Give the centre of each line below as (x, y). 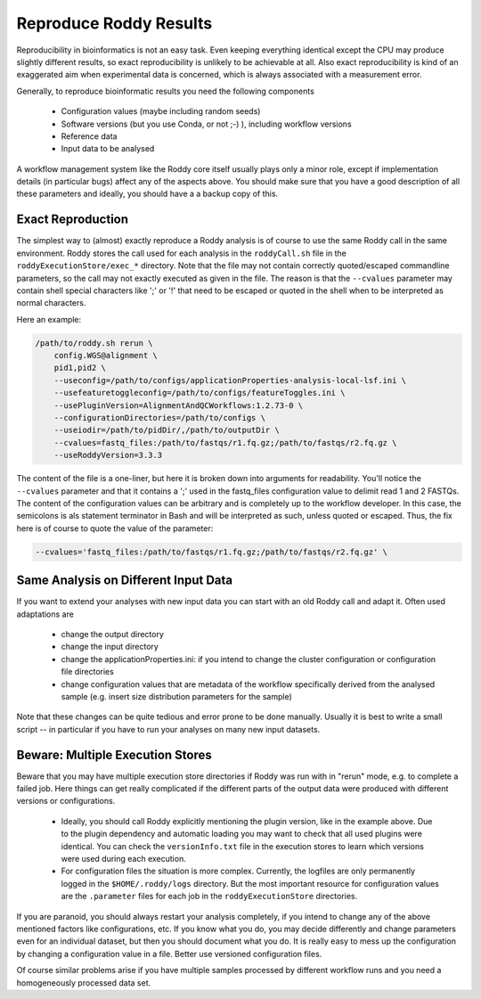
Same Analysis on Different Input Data (125, 581)
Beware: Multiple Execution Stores (114, 754)
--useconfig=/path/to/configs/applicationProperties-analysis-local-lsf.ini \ (230, 380)
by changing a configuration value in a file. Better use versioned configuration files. (169, 954)
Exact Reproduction (73, 220)
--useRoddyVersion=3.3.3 (108, 455)
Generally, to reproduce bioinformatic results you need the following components (166, 91)
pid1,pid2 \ (80, 368)
